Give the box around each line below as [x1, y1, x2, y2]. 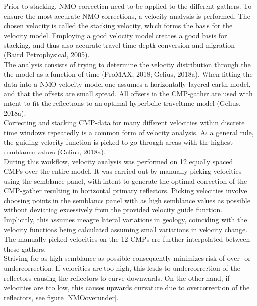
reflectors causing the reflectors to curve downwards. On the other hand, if [4, 272, 230, 283]
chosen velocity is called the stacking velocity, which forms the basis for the [4, 20, 233, 31]
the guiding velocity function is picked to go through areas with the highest [4, 137, 233, 147]
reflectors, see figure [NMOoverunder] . [4, 292, 119, 302]
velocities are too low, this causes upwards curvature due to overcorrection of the [4, 282, 250, 293]
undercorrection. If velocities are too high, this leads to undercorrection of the [4, 263, 240, 273]
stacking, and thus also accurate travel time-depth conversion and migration [4, 40, 235, 50]
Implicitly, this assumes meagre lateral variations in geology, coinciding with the [4, 214, 247, 225]
